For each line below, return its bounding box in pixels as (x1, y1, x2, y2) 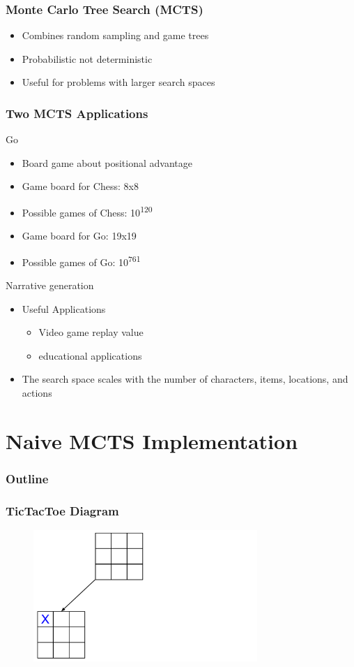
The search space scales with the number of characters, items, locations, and (22, 372, 348, 386)
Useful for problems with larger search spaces (22, 75, 215, 89)
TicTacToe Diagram (6, 501, 119, 519)
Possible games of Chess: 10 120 (22, 203, 153, 219)
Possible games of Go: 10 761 (22, 252, 141, 269)
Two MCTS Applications (6, 104, 148, 122)
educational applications (38, 348, 142, 362)
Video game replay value (38, 325, 144, 339)
